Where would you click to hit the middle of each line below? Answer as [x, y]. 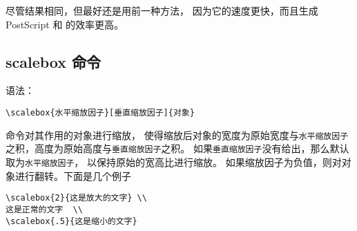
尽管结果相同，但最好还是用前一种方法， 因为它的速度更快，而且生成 [162, 10]
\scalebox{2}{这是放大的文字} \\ [76, 198]
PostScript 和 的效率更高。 [65, 24]
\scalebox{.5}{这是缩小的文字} [71, 221]
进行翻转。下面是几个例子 [73, 175]
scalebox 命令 [54, 61]
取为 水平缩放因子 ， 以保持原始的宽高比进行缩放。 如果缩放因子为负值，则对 [174, 161]
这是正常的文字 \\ [44, 209]
